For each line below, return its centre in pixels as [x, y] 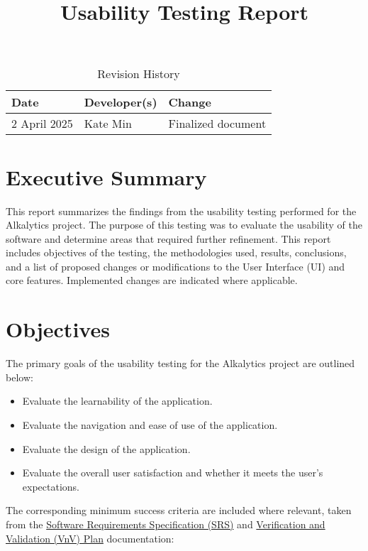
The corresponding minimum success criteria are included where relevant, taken [179, 510]
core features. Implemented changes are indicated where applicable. [152, 280]
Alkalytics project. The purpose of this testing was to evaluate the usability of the [184, 225]
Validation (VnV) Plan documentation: [90, 538]
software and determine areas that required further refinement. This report [168, 238]
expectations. [51, 486]
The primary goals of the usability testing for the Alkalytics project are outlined [180, 363]
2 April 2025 [42, 124]
